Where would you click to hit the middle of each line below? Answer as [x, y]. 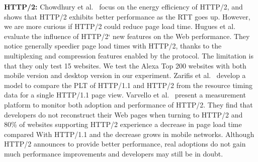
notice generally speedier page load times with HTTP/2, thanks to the [113, 46]
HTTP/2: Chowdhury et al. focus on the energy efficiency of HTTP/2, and [123, 6]
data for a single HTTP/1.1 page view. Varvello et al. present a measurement [125, 95]
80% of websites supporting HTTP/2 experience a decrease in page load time [123, 124]
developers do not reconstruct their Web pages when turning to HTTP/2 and [123, 114]
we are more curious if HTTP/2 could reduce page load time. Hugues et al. [120, 26]
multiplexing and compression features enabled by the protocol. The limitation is [129, 55]
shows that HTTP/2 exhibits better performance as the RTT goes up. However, [127, 16]
